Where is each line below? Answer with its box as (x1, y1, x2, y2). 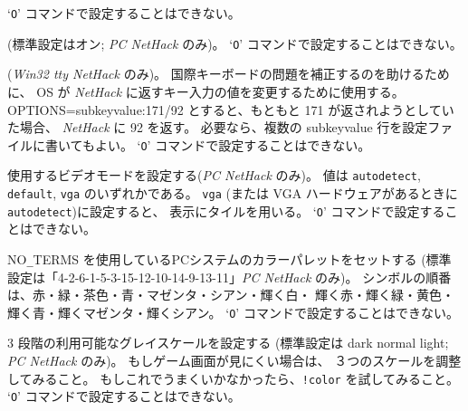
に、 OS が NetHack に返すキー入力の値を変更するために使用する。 (7, 81, 405, 100)
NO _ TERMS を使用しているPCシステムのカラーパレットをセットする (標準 (7, 249, 452, 268)
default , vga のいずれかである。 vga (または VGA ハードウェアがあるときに (7, 184, 458, 202)
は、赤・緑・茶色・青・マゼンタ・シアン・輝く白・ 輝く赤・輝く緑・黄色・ (7, 285, 455, 304)
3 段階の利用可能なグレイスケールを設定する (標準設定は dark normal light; (7, 333, 449, 352)
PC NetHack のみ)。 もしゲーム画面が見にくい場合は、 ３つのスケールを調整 (7, 351, 462, 369)
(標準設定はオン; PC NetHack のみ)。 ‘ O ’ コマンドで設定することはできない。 (7, 33, 463, 53)
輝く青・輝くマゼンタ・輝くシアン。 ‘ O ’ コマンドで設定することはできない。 (7, 302, 459, 321)
